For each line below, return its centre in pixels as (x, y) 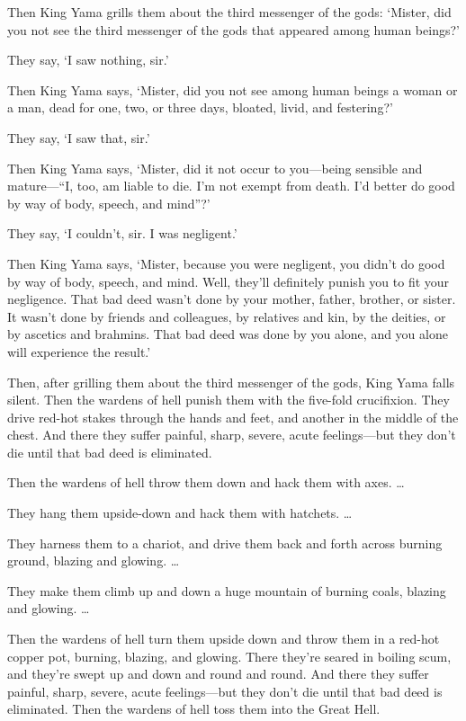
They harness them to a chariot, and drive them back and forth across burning (225, 543)
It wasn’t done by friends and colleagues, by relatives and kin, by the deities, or (227, 316)
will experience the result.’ (79, 351)
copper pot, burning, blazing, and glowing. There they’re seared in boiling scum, (229, 656)
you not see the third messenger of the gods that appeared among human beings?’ (233, 29)
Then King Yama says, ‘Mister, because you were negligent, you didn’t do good (226, 263)
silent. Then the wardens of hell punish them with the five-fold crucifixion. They (229, 400)
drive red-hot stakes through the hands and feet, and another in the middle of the (233, 417)
